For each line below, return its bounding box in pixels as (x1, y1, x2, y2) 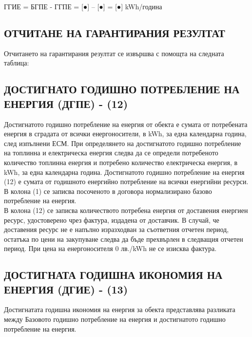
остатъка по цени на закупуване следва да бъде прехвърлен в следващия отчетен (4, 233, 243, 244)
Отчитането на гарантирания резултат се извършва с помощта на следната (4, 48, 224, 58)
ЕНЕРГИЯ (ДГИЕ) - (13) (4, 281, 128, 296)
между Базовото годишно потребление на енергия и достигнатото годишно (4, 314, 226, 324)
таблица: (4, 58, 29, 68)
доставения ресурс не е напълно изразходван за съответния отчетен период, (4, 224, 229, 234)
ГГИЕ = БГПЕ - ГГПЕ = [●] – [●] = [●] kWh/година (4, 1, 162, 11)
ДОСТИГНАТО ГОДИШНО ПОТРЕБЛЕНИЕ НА (4, 82, 240, 97)
